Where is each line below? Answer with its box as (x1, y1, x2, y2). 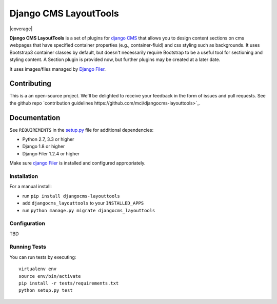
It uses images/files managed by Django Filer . (9, 66, 106, 72)
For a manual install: (9, 184, 52, 190)
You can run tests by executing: (9, 254, 76, 260)
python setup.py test (18, 288, 73, 293)
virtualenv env (18, 266, 57, 272)
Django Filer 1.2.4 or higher (22, 150, 80, 156)
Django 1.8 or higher (22, 144, 65, 150)
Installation (9, 173, 38, 180)
